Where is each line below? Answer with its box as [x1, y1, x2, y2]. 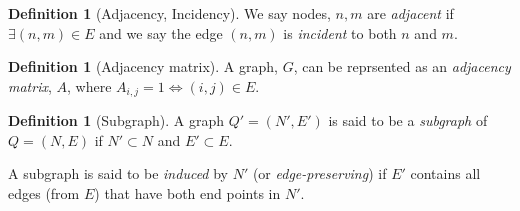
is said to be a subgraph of [328, 110, 488, 131]
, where [67, 75, 112, 96]
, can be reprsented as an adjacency [293, 56, 511, 77]
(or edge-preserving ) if [252, 163, 387, 184]
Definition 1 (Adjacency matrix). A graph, [8, 56, 278, 77]
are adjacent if [367, 3, 454, 23]
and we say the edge [99, 22, 223, 43]
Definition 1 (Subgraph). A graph [8, 110, 224, 131]
